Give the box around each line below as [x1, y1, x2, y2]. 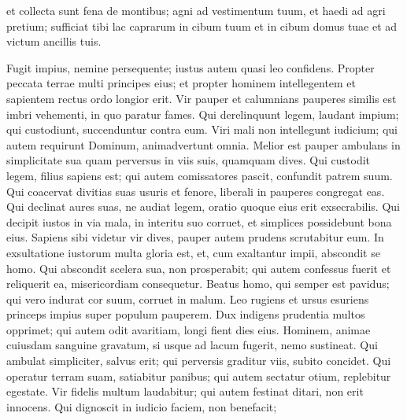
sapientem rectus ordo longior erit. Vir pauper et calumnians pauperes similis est [6, 90, 397, 106]
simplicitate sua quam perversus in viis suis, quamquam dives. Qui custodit [6, 152, 370, 168]
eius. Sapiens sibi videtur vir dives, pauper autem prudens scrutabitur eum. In [6, 229, 384, 245]
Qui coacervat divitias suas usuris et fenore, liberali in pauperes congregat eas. [6, 182, 385, 199]
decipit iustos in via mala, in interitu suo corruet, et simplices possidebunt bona [6, 213, 392, 230]
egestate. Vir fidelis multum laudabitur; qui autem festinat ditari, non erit [6, 383, 364, 400]
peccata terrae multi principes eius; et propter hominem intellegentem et [6, 75, 357, 91]
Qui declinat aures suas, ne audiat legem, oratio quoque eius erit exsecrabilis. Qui [6, 198, 400, 215]
